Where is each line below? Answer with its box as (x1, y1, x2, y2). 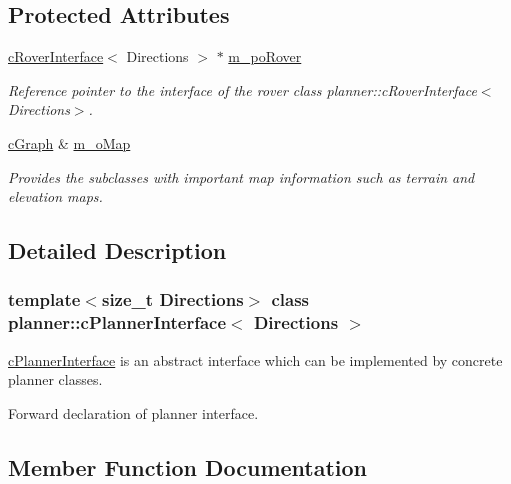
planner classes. (8, 369, 103, 390)
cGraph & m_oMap (8, 132, 131, 153)
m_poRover (228, 46, 302, 67)
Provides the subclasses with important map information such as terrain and (8, 166, 475, 187)
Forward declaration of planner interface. (8, 402, 259, 423)
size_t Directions (101, 287, 244, 312)
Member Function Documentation (8, 451, 368, 482)
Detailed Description (8, 235, 227, 266)
